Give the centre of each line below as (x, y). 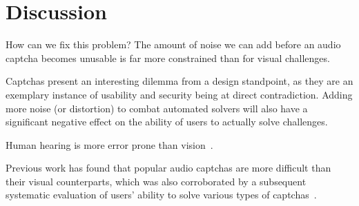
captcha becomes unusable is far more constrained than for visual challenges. (168, 58)
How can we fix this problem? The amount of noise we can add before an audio (173, 44)
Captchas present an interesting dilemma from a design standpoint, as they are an (179, 81)
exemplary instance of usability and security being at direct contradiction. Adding (179, 94)
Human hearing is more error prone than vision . (109, 144)
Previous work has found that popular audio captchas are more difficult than (168, 168)
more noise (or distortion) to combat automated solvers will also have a (157, 108)
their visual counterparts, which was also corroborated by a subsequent (156, 181)
